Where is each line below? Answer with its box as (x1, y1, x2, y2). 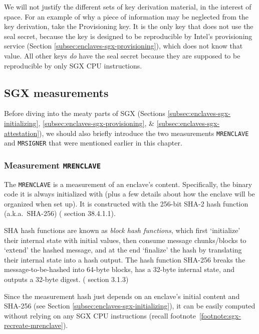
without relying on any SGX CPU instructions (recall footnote (4, 310, 196, 320)
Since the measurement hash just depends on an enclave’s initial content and (4, 290, 240, 301)
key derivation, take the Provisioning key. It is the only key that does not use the (4, 21, 253, 31)
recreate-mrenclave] (4, 320, 63, 330)
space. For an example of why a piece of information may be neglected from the (4, 11, 249, 21)
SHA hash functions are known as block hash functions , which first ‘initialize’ (4, 225, 240, 235)
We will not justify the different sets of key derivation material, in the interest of (4, 1, 251, 11)
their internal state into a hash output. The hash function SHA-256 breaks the (4, 254, 245, 264)
